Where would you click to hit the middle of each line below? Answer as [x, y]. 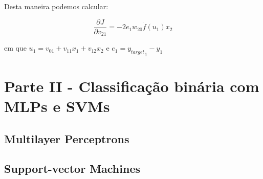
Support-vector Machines [72, 169]
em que [15, 48]
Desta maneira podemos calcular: [56, 6]
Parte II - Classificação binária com [132, 86]
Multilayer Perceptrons [67, 138]
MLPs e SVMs [57, 106]
